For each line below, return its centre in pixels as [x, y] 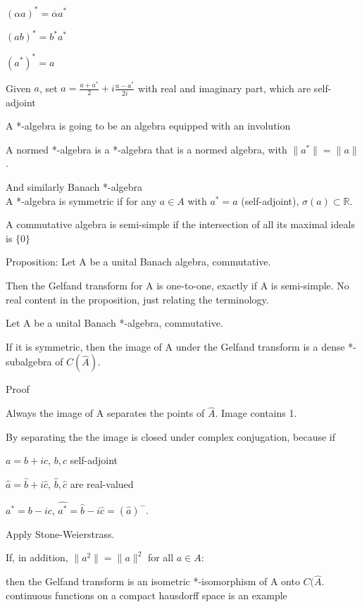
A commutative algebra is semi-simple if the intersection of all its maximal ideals [180, 224]
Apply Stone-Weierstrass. [60, 533]
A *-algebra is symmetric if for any [81, 200]
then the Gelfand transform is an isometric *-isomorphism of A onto [153, 581]
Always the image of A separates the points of [105, 413]
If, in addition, [37, 557]
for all [161, 557]
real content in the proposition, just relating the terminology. [137, 299]
